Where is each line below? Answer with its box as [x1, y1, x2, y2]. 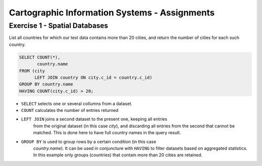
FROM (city [19, 68, 45, 73]
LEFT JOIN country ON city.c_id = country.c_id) [34, 75, 152, 80]
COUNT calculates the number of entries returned [21, 108, 119, 113]
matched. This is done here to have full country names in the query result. [33, 130, 181, 136]
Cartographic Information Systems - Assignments [9, 7, 215, 18]
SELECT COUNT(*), [19, 55, 61, 60]
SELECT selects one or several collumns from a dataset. [21, 100, 133, 106]
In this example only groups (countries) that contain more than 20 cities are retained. [33, 152, 203, 158]
